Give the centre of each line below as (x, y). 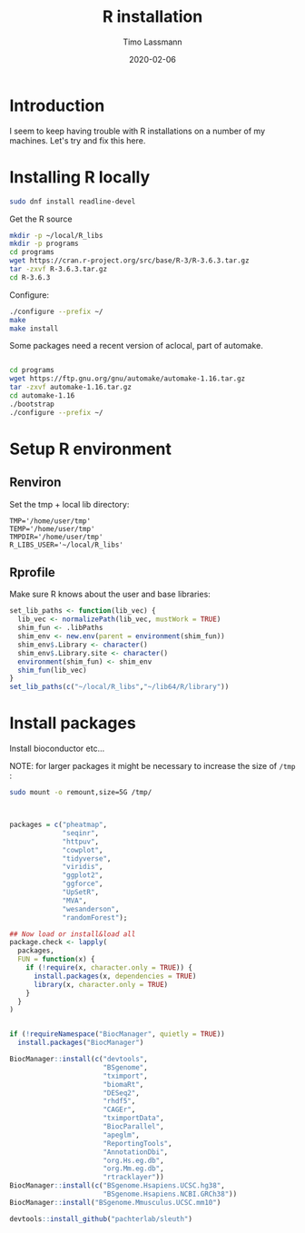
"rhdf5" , (119, 1101)
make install (34, 329)
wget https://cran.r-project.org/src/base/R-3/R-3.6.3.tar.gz (129, 261)
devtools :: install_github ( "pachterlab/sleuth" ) (101, 1218)
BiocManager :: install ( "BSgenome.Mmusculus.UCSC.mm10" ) (115, 1202)
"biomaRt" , (123, 1084)
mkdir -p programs (44, 244)
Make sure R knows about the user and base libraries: (110, 594)
